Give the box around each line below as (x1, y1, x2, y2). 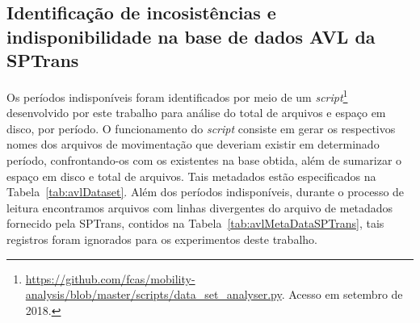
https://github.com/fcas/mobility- (25, 270, 195, 287)
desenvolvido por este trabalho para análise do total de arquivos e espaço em (6, 104, 386, 121)
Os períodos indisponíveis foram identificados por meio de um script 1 (6, 86, 348, 105)
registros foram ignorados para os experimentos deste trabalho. (6, 230, 317, 247)
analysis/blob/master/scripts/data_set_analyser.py (25, 286, 282, 303)
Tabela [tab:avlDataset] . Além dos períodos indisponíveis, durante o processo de (6, 183, 405, 200)
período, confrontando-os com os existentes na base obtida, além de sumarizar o (6, 152, 402, 169)
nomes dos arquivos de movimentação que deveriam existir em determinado (6, 136, 380, 153)
